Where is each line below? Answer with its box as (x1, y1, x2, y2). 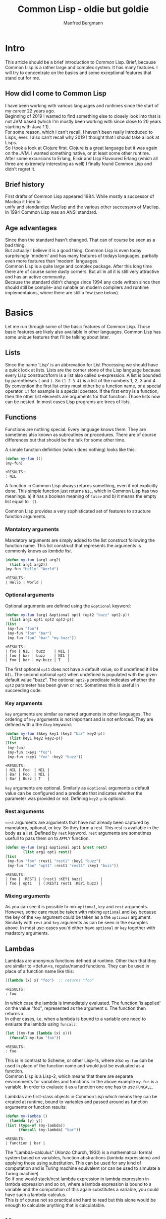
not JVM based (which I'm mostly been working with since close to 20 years (5, 118, 162, 124)
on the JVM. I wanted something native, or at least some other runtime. (5, 150, 150, 156)
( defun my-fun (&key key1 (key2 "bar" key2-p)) (5, 731, 106, 736)
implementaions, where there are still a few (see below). (5, 290, 120, 296)
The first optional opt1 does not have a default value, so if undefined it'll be (5, 666, 159, 672)
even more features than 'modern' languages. (5, 258, 99, 264)
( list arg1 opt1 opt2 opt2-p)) (9, 617, 74, 622)
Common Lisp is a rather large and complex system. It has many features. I (5, 64, 158, 70)
